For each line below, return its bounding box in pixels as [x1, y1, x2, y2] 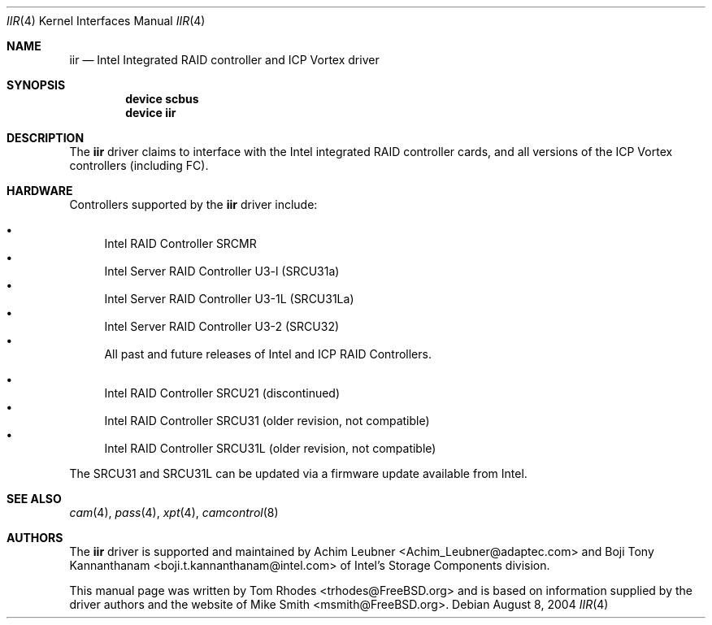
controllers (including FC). [69, 158, 209, 172]
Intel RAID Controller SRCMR [104, 237, 257, 250]
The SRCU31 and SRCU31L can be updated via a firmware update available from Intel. [69, 467, 527, 480]
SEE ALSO [7, 492, 62, 506]
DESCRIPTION [7, 131, 85, 145]
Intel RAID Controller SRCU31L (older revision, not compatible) [104, 441, 436, 455]
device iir [125, 106, 176, 119]
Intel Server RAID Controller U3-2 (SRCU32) [104, 319, 340, 333]
